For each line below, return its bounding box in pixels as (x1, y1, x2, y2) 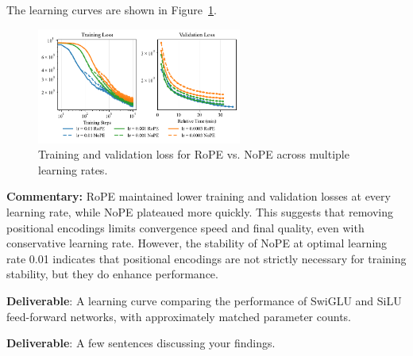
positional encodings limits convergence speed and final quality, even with (6, 219, 365, 235)
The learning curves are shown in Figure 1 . (6, 2, 217, 17)
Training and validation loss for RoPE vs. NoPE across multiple (38, 146, 349, 163)
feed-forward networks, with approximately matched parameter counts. (6, 308, 351, 324)
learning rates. (38, 161, 108, 178)
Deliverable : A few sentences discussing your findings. (6, 335, 276, 351)
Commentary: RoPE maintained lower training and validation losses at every (6, 188, 391, 205)
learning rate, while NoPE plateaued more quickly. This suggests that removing (6, 203, 393, 220)
